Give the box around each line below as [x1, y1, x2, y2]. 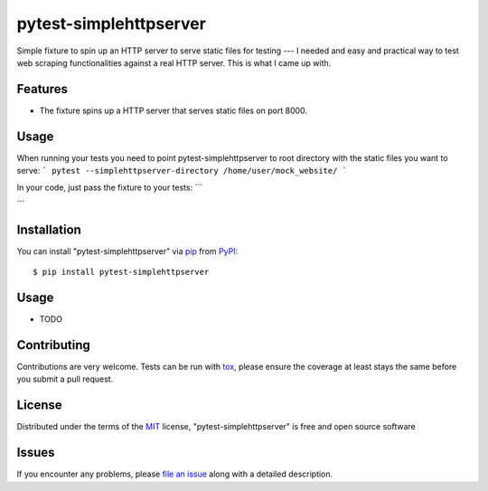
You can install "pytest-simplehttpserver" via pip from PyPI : [16, 245, 239, 257]
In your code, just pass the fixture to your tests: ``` [16, 182, 203, 193]
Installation [16, 222, 81, 237]
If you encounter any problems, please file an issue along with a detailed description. [16, 468, 333, 479]
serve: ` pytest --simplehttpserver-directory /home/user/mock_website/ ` [16, 165, 348, 176]
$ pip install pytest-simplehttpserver [33, 267, 210, 278]
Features [16, 81, 68, 97]
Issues [16, 445, 55, 460]
